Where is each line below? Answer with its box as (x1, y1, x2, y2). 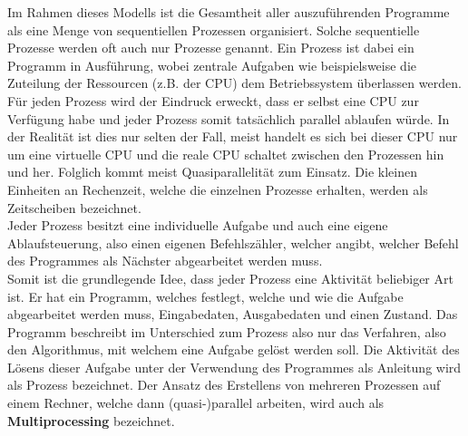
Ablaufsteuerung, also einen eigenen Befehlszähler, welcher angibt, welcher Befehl (7, 233, 459, 252)
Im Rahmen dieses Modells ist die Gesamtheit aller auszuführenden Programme (7, 3, 450, 21)
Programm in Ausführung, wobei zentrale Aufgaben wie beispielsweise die (7, 55, 416, 74)
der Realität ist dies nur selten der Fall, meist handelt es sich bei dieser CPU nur (7, 127, 458, 146)
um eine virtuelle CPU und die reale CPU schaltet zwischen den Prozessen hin (7, 144, 444, 163)
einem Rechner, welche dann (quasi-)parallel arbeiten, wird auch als (7, 393, 385, 412)
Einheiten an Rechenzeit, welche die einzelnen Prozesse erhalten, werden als (7, 179, 428, 199)
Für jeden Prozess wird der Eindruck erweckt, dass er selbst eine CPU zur (7, 91, 419, 110)
